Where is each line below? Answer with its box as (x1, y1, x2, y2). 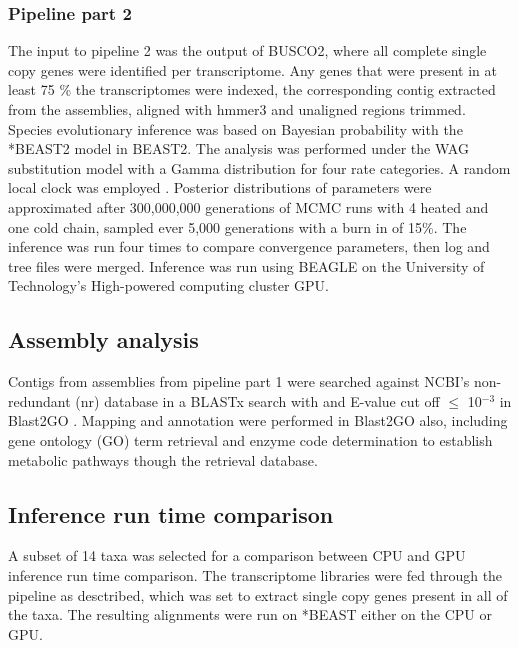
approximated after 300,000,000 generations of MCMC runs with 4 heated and (8, 196, 489, 217)
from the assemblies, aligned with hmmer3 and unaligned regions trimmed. (8, 99, 466, 119)
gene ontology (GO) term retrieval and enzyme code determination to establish (8, 429, 493, 450)
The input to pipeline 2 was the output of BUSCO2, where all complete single (8, 40, 487, 61)
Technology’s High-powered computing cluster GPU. (8, 275, 329, 296)
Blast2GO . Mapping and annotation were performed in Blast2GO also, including (8, 410, 508, 431)
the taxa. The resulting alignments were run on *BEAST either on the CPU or (8, 604, 492, 625)
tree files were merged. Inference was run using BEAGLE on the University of (8, 255, 485, 276)
